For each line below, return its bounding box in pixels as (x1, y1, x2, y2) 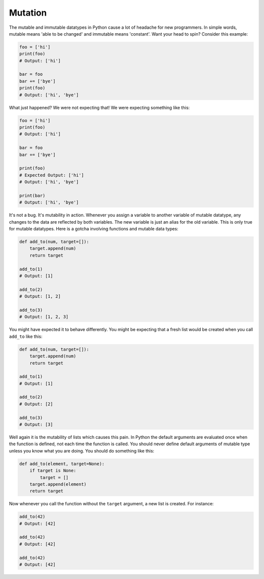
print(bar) (19, 193, 45, 198)
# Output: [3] (19, 422, 53, 427)
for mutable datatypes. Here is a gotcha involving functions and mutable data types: (9, 226, 178, 232)
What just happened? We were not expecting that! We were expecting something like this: (9, 104, 190, 110)
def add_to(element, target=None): (19, 461, 105, 466)
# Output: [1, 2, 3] (19, 314, 68, 320)
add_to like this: (9, 333, 43, 339)
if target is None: (29, 468, 77, 474)
